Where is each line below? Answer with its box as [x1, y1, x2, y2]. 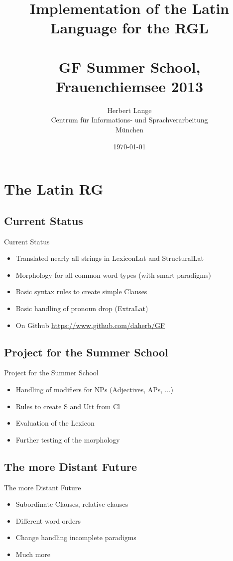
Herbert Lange [107, 105, 152, 115]
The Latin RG [4, 179, 104, 199]
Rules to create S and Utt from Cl [15, 401, 120, 411]
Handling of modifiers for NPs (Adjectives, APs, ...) [15, 384, 173, 394]
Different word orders [15, 515, 81, 526]
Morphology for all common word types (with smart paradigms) [15, 269, 211, 280]
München [115, 124, 143, 135]
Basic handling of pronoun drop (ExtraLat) [15, 303, 148, 314]
